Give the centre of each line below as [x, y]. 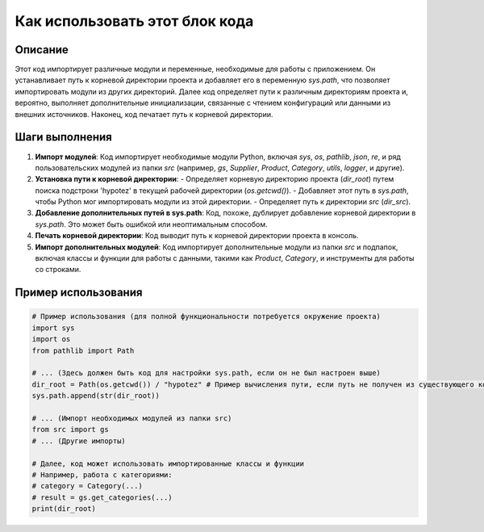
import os [51, 339]
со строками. [58, 270]
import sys [53, 328]
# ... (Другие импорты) [79, 441]
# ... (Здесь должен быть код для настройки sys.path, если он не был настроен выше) [206, 373]
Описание [42, 50]
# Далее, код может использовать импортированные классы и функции [168, 463]
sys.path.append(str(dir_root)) [96, 396]
